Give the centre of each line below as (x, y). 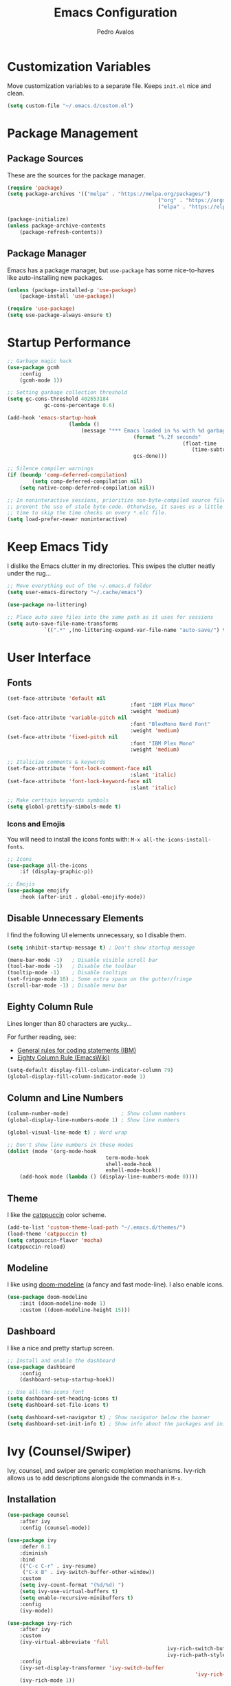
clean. (16, 93)
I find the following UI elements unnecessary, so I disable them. (97, 935)
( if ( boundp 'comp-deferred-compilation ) (67, 475)
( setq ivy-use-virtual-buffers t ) (69, 1592)
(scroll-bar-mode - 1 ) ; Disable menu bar (67, 986)
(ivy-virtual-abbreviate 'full (64, 1642)
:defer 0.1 (35, 1546)
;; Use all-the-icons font (46, 1392)
